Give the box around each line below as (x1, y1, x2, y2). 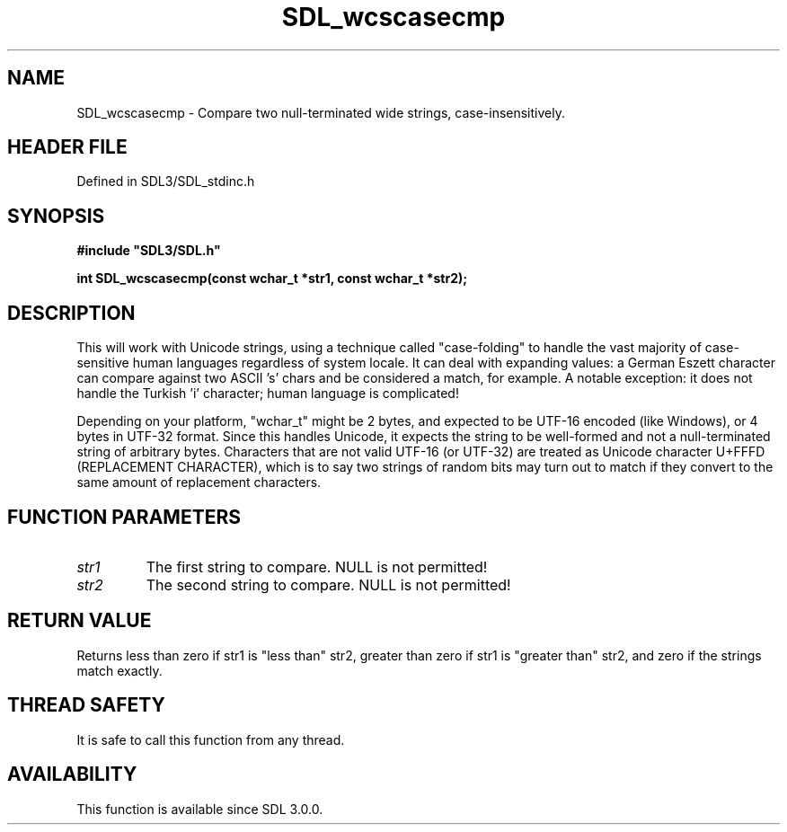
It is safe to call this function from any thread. (76, 731, 345, 748)
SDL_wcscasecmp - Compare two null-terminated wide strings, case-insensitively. (76, 104, 565, 120)
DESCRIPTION (7, 301, 136, 324)
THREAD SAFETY (7, 694, 165, 717)
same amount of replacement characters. (76, 474, 322, 491)
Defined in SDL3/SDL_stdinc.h (76, 173, 255, 190)
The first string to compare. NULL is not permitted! (146, 557, 488, 576)
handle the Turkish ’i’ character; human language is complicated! (76, 385, 459, 402)
